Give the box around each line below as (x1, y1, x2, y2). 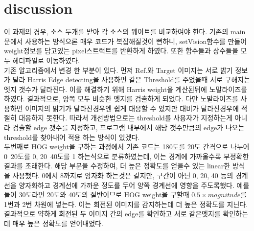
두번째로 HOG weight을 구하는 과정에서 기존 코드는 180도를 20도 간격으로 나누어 (4, 141, 250, 152)
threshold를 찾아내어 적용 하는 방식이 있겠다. (4, 132, 140, 142)
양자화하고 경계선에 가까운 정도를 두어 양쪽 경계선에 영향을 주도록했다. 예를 (19, 180, 250, 190)
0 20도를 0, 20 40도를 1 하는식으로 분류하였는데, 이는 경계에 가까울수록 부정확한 (4, 151, 249, 161)
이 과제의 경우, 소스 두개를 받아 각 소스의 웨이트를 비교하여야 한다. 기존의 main (4, 26, 246, 37)
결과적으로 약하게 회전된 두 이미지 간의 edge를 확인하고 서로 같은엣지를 (4, 208, 221, 219)
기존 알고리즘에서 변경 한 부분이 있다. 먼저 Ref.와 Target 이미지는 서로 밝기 (4, 65, 233, 75)
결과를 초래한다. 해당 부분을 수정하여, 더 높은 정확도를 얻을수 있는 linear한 (4, 161, 231, 171)
